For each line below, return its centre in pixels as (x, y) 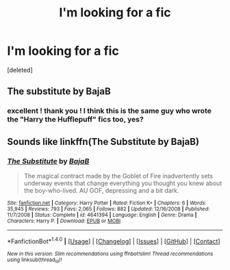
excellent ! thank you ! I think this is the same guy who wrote (110, 111)
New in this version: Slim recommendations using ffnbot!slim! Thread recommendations (110, 254)
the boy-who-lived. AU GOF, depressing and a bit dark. (101, 190)
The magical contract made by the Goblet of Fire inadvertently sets (118, 176)
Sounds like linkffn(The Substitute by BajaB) (103, 141)
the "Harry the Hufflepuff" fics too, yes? (75, 120)
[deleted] (20, 70)
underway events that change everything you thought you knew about (123, 183)
